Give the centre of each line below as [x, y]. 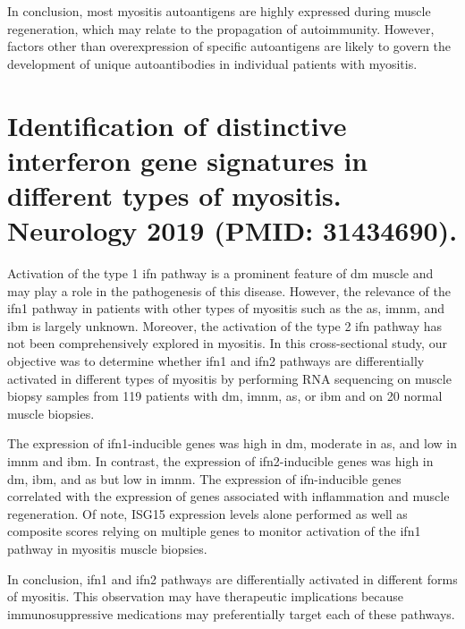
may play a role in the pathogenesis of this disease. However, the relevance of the [229, 290]
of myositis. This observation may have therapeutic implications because [206, 596]
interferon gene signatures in [188, 160]
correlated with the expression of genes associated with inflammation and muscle [228, 496]
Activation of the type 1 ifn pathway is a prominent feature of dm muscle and [220, 273]
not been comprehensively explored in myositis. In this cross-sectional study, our [227, 343]
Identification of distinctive [177, 125]
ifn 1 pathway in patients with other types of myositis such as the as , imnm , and [226, 308]
